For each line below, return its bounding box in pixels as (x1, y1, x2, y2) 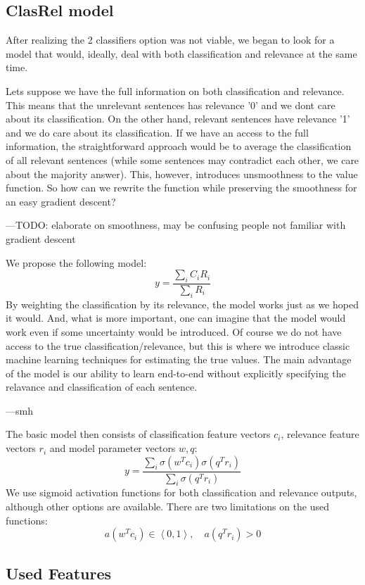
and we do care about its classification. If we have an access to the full (6, 125, 309, 139)
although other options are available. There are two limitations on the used (6, 498, 330, 513)
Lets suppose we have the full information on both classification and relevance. (6, 83, 345, 98)
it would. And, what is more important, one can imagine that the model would (6, 310, 346, 325)
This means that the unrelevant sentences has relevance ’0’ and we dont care (6, 97, 335, 112)
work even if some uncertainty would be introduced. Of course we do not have (6, 324, 342, 339)
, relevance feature (281, 427, 359, 441)
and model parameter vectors (49, 441, 176, 455)
